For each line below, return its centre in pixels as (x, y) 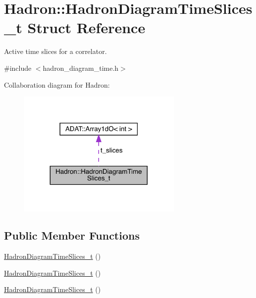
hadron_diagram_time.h (81, 68)
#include (18, 68)
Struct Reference (86, 27)
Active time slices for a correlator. (55, 51)
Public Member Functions (72, 235)
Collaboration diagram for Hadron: (57, 84)
